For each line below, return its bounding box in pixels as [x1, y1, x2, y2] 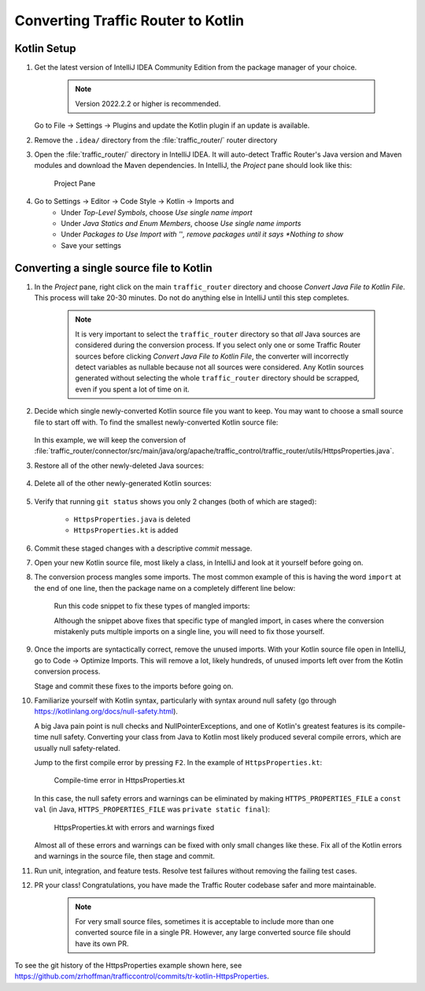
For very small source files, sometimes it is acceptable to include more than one [75, 916, 334, 926]
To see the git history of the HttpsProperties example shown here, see [14, 961, 242, 971]
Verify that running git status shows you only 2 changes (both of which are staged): [34, 496, 317, 506]
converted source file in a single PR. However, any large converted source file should [75, 928, 351, 937]
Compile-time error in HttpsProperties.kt [54, 776, 185, 785]
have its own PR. [75, 938, 129, 948]
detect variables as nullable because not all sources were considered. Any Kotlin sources [75, 362, 364, 372]
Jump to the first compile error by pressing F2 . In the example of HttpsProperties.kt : [34, 757, 323, 767]
